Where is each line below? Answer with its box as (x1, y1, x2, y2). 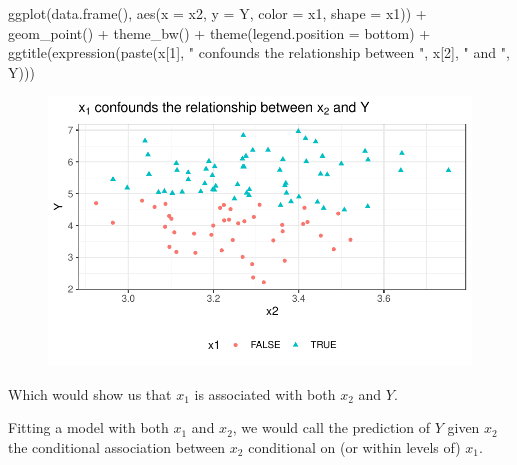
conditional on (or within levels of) (248, 436, 461, 457)
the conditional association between (8, 436, 226, 457)
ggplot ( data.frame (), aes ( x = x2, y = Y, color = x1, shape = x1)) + (8, 3, 427, 23)
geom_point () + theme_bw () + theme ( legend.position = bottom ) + (8, 22, 431, 43)
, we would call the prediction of (232, 417, 431, 438)
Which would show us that (8, 383, 172, 404)
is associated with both (194, 383, 336, 404)
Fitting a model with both (8, 417, 169, 438)
